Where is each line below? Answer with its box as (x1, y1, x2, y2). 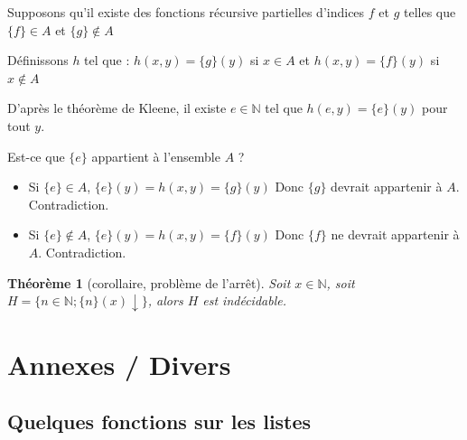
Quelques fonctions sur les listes (7, 407, 312, 435)
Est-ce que (7, 146, 65, 165)
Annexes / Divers (7, 345, 231, 382)
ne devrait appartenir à (331, 225, 460, 244)
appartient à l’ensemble (91, 146, 220, 165)
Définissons (7, 51, 69, 70)
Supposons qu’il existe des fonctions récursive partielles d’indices (7, 3, 365, 21)
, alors (147, 291, 183, 310)
